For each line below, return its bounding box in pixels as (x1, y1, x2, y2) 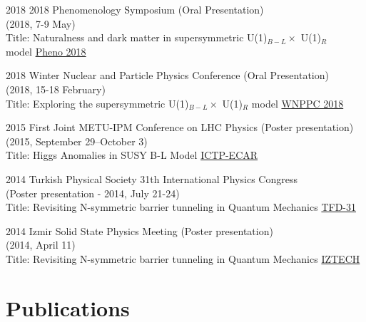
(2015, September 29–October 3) (6, 133, 148, 148)
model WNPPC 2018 (251, 95, 344, 110)
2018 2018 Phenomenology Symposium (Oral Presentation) (6, 2, 264, 16)
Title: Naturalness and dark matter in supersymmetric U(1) (6, 30, 268, 45)
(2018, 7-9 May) (6, 16, 76, 31)
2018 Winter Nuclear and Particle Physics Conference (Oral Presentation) (6, 68, 329, 83)
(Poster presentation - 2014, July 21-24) (6, 185, 180, 200)
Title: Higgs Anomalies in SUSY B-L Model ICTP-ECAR (6, 147, 258, 162)
